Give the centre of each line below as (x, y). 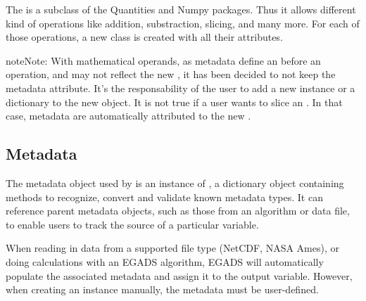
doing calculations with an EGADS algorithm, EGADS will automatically (165, 261)
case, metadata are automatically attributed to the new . (128, 116)
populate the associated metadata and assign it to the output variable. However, (179, 275)
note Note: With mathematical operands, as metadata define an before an (163, 60)
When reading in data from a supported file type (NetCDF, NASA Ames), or (172, 248)
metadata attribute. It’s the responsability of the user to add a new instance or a (181, 88)
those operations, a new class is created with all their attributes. (144, 37)
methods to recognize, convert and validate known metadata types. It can (164, 197)
